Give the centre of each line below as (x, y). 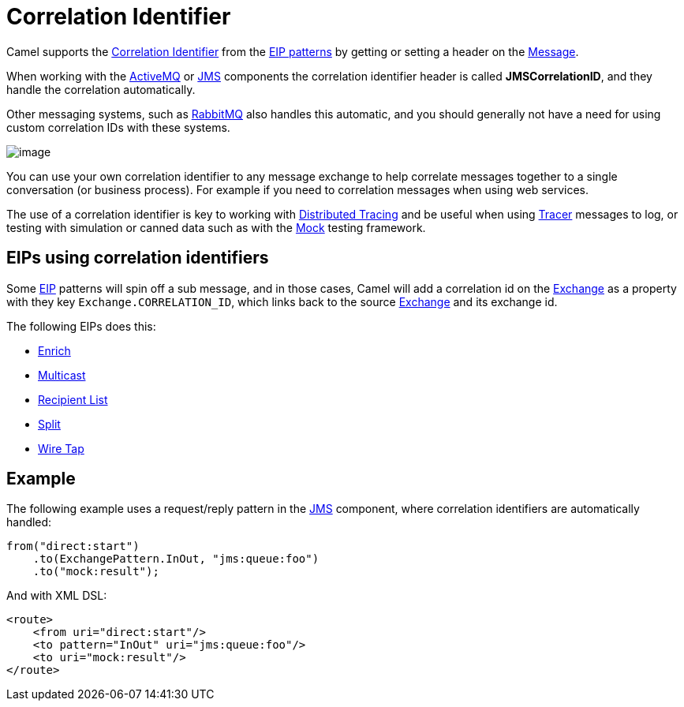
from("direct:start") (73, 546)
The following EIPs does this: (81, 326)
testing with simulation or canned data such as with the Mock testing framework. (216, 227)
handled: (29, 522)
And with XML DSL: (57, 596)
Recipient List (73, 399)
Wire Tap (61, 448)
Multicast (62, 375)
